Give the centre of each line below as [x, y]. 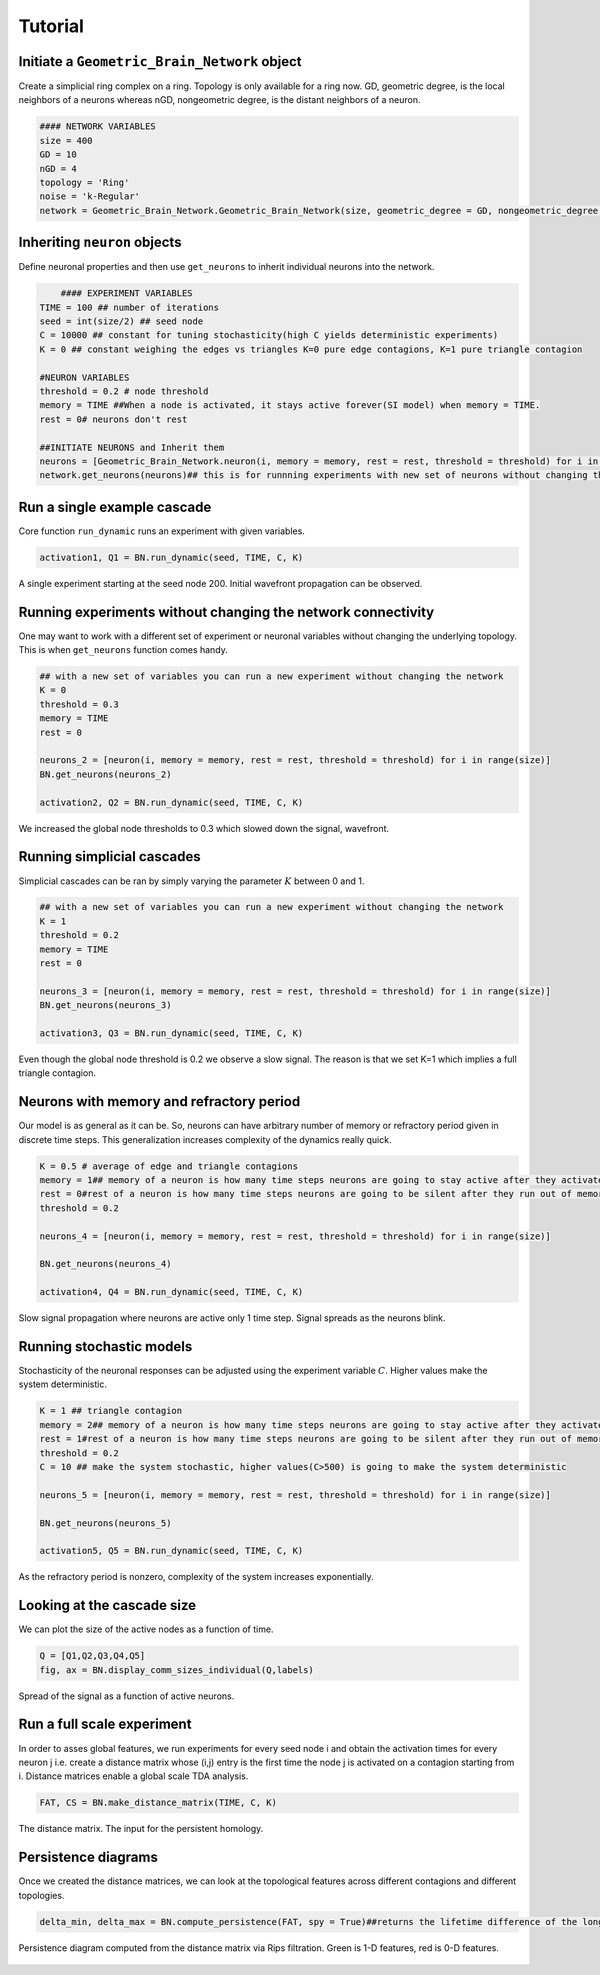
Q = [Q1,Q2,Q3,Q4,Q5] [92, 1656]
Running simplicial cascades [109, 856]
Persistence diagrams [88, 1857]
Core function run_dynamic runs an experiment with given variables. [161, 531]
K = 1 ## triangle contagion [111, 1411]
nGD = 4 [58, 168]
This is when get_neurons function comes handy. [123, 650]
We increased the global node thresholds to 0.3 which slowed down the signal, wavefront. [204, 828]
